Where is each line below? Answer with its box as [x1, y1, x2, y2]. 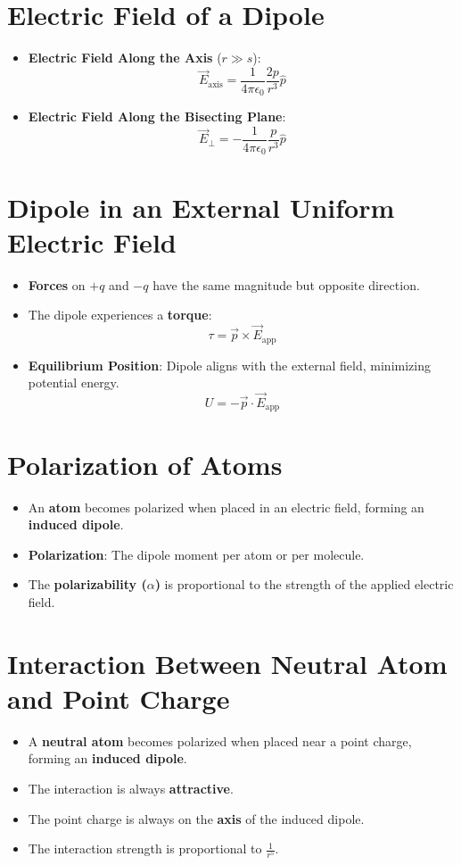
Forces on [28, 275, 86, 294]
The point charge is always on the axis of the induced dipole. [28, 809, 365, 828]
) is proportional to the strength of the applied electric [154, 575, 454, 594]
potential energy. [28, 373, 119, 392]
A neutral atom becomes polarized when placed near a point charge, [28, 731, 412, 750]
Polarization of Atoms [7, 445, 283, 482]
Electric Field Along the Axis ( [28, 48, 222, 67]
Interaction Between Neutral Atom [7, 645, 448, 681]
